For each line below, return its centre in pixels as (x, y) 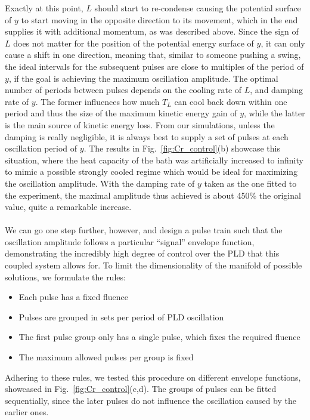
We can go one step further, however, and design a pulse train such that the (144, 230)
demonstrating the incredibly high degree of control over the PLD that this (142, 253)
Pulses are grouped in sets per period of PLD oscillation (121, 316)
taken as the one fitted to (250, 183)
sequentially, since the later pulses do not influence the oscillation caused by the (151, 400)
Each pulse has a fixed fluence (73, 297)
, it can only (283, 43)
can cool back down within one (231, 101)
